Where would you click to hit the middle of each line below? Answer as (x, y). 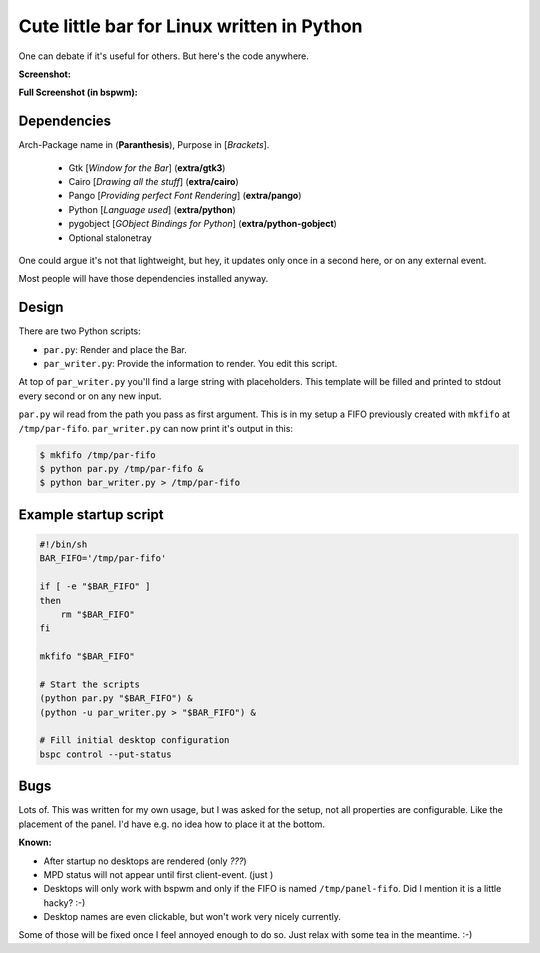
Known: (35, 842)
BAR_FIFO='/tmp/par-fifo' (103, 558)
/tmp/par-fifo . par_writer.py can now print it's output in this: (156, 428)
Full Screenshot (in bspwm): (78, 92)
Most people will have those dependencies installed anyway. (143, 279)
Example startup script (91, 514)
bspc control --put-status (105, 754)
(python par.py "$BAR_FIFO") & (116, 698)
